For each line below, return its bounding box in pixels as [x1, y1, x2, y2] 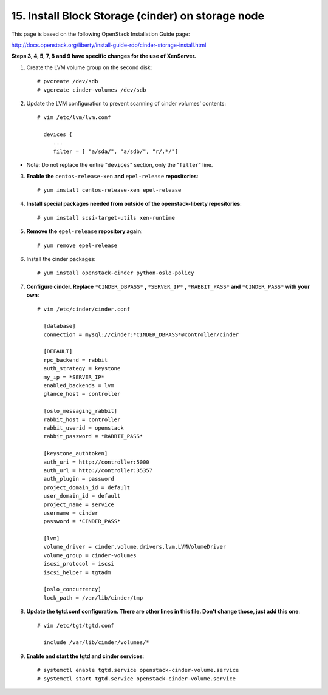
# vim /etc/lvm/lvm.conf [37, 114, 111, 121]
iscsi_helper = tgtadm [43, 569, 111, 576]
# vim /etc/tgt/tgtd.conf [37, 622, 115, 629]
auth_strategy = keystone [43, 365, 121, 372]
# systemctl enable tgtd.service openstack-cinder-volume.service [37, 666, 239, 674]
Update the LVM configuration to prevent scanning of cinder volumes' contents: [26, 100, 227, 107]
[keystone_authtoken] [43, 450, 108, 457]
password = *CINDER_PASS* [43, 518, 121, 525]
